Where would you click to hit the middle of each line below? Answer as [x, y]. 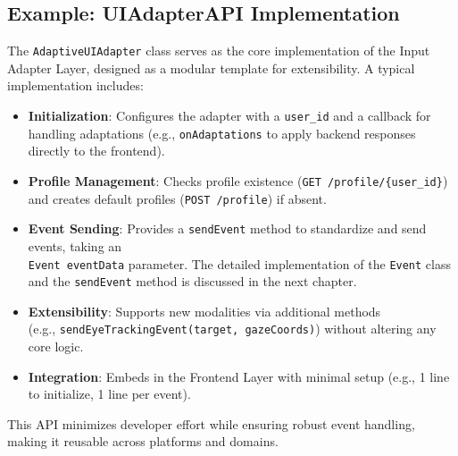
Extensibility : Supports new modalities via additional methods [204, 311]
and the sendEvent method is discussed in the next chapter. [192, 281]
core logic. [56, 346]
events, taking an [75, 245]
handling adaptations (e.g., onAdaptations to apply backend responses [222, 133]
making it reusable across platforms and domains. [143, 441]
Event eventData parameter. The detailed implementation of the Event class [239, 263]
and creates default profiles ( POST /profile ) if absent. [177, 198]
